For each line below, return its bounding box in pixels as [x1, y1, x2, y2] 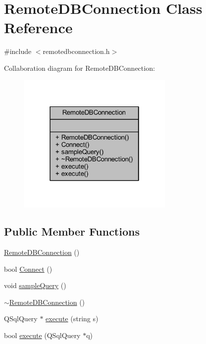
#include [4, 46, 32, 56]
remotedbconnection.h [43, 46, 110, 56]
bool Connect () [4, 263, 52, 274]
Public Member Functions [4, 224, 140, 239]
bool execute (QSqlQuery [4, 330, 81, 341]
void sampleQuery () [4, 280, 66, 291]
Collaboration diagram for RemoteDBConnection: [4, 62, 155, 73]
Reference [4, 17, 73, 38]
